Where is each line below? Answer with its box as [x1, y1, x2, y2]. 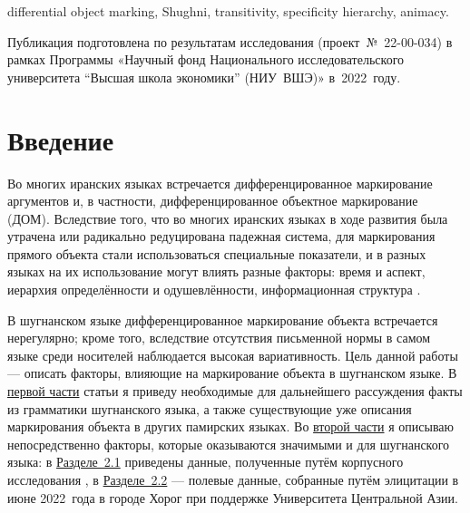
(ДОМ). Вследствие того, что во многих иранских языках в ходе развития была [7, 208, 448, 227]
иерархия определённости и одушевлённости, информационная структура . [7, 280, 421, 299]
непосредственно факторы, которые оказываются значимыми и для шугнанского [7, 434, 450, 453]
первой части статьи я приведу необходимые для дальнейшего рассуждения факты [7, 382, 463, 401]
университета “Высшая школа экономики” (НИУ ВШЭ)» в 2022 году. [7, 67, 401, 86]
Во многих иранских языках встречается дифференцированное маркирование [7, 173, 433, 192]
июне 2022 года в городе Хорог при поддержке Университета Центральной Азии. [7, 488, 458, 507]
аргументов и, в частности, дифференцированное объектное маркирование [7, 191, 418, 210]
